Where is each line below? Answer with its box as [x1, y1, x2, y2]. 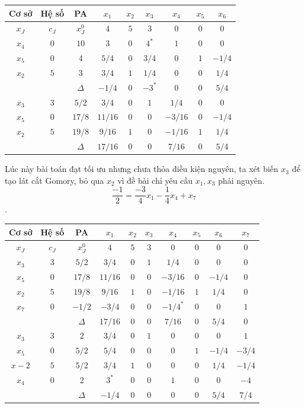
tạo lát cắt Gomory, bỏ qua [5, 174, 104, 186]
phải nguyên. [218, 174, 265, 186]
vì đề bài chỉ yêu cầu [117, 174, 193, 186]
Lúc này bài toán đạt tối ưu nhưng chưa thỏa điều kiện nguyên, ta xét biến [5, 162, 278, 175]
